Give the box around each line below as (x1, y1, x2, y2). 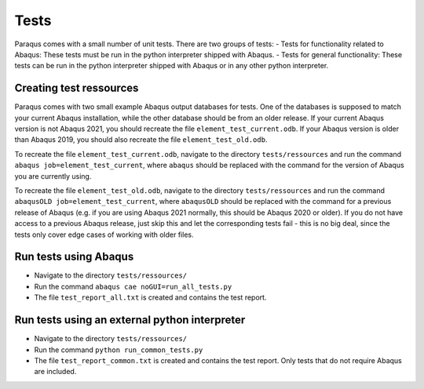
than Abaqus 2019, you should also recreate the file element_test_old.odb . (14, 135, 268, 144)
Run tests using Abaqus (14, 250, 134, 264)
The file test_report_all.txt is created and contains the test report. (34, 293, 267, 302)
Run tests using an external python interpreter (14, 314, 246, 327)
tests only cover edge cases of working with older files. (14, 230, 194, 239)
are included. (34, 367, 77, 376)
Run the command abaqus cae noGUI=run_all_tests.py (34, 282, 232, 291)
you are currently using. (14, 171, 92, 180)
